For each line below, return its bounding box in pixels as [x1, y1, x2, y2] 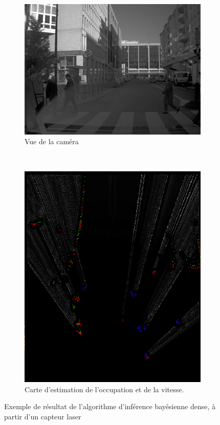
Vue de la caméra [25, 136, 79, 147]
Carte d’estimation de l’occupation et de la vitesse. [25, 384, 184, 394]
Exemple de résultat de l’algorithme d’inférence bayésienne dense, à [4, 401, 216, 412]
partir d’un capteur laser [4, 411, 81, 421]
